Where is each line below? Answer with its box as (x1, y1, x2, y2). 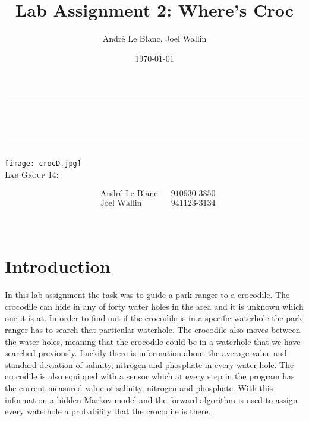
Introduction (5, 254, 111, 278)
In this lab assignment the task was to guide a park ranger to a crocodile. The (5, 288, 290, 301)
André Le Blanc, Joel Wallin (102, 32, 207, 45)
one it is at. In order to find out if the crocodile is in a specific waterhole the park (5, 312, 302, 324)
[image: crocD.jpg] (5, 159, 81, 168)
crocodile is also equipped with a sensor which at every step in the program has (5, 370, 295, 382)
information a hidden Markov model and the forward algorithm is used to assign (5, 393, 298, 406)
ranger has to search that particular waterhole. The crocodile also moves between (5, 323, 301, 335)
